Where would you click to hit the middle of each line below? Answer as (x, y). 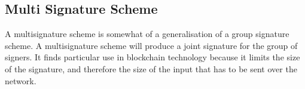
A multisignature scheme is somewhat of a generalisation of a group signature (147, 34)
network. (21, 80)
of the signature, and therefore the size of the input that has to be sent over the (151, 68)
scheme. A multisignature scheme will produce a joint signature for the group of (151, 45)
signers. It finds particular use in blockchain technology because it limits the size (152, 57)
